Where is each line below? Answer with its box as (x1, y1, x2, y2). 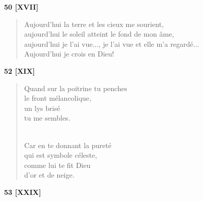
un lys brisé (24, 102, 60, 113)
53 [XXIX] (4, 186, 41, 197)
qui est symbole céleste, (24, 150, 97, 160)
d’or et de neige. (24, 169, 75, 180)
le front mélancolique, (24, 93, 91, 103)
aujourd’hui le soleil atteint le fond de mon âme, (24, 28, 174, 39)
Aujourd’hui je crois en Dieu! (24, 48, 114, 59)
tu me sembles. (24, 112, 71, 123)
